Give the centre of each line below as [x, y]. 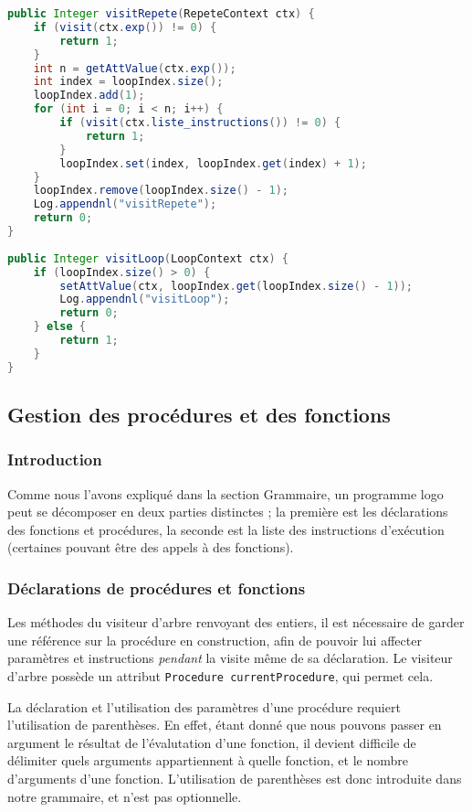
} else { [59, 327]
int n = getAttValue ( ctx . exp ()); [135, 68]
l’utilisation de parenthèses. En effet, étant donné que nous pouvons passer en [225, 725]
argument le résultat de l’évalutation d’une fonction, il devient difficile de [212, 742]
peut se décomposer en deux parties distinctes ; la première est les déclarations [228, 512]
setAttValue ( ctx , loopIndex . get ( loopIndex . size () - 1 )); [236, 286]
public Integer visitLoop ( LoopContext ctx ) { [148, 258]
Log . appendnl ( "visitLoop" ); [145, 299]
